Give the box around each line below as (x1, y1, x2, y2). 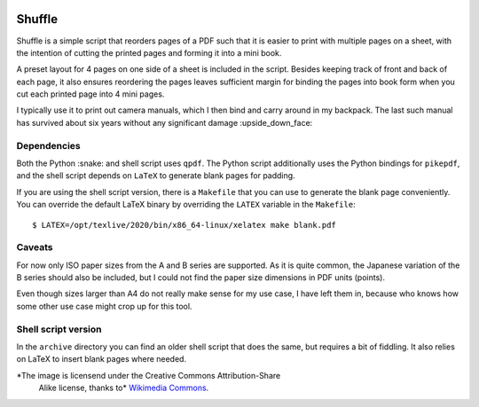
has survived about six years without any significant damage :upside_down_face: (16, 117, 313, 128)
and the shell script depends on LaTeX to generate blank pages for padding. (16, 170, 296, 181)
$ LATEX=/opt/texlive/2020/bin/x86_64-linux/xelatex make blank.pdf (32, 220, 336, 230)
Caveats (16, 241, 53, 254)
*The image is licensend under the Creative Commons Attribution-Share (16, 370, 281, 380)
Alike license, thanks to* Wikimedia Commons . (38, 382, 209, 394)
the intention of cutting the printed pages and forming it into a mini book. (16, 47, 282, 58)
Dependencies (16, 139, 82, 152)
